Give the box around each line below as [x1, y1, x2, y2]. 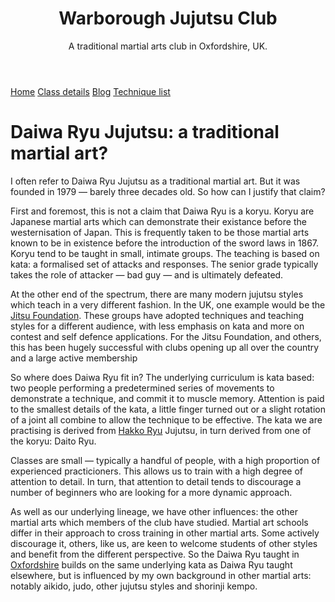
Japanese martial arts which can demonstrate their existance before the [10, 215, 307, 227]
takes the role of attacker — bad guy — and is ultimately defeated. [10, 268, 284, 281]
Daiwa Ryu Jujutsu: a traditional [10, 121, 280, 144]
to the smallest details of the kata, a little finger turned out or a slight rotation [10, 403, 326, 415]
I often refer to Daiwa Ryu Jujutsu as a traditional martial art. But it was [10, 175, 301, 187]
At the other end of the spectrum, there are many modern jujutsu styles [10, 288, 304, 300]
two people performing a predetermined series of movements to [10, 382, 275, 394]
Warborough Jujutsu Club [58, 7, 278, 30]
